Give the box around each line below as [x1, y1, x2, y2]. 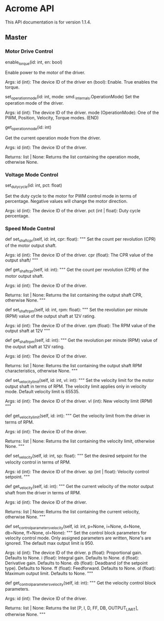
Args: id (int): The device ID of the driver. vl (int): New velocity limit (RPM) [5, 398, 153, 404]
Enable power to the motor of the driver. [5, 69, 85, 76]
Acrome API [5, 3, 55, 14]
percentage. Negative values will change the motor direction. [5, 199, 128, 204]
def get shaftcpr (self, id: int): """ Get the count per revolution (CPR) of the [5, 267, 149, 274]
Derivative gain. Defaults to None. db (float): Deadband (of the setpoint [5, 560, 148, 566]
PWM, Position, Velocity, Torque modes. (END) [5, 115, 99, 121]
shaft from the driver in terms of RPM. [5, 489, 82, 495]
